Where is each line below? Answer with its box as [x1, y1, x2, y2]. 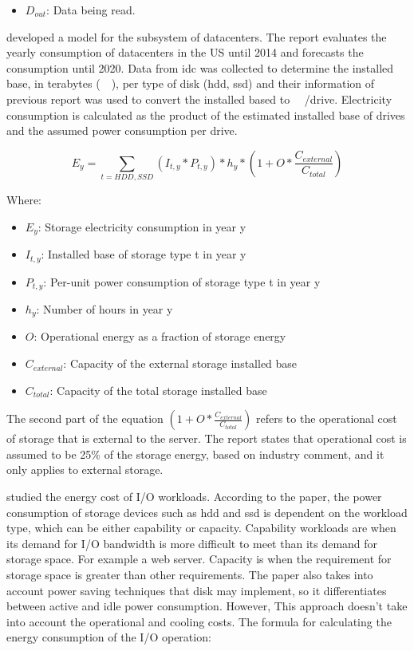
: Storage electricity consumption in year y [37, 218, 246, 235]
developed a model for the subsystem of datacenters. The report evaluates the [6, 28, 387, 45]
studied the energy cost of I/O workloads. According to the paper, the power [6, 488, 382, 505]
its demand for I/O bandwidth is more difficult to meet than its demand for [6, 535, 378, 551]
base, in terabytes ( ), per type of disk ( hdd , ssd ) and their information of [6, 75, 375, 92]
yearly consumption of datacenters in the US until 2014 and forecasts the [6, 44, 364, 61]
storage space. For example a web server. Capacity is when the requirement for [6, 550, 392, 567]
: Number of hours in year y [36, 301, 173, 318]
